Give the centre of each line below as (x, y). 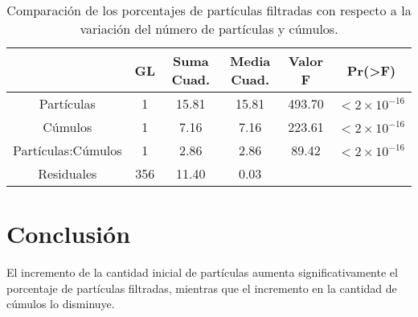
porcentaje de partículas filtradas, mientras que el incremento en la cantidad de (202, 288)
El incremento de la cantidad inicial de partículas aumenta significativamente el (202, 272)
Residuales (68, 173)
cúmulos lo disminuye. (61, 304)
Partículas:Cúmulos (68, 150)
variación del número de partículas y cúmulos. (209, 29)
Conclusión (69, 234)
